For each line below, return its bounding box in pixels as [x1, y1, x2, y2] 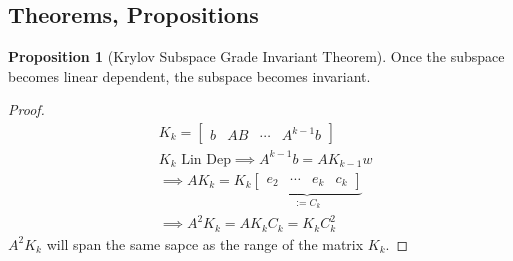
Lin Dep [181, 152, 231, 167]
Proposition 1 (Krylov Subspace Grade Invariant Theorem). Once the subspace [8, 46, 505, 67]
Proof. [8, 99, 45, 120]
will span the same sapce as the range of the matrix [46, 233, 364, 254]
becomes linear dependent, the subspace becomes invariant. [8, 65, 371, 86]
